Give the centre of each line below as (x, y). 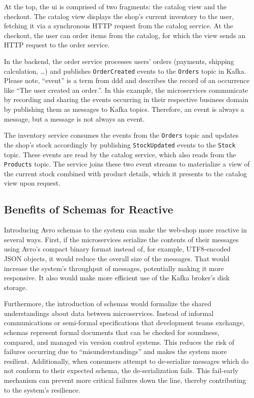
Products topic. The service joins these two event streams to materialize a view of (127, 164)
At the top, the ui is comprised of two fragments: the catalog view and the (116, 6)
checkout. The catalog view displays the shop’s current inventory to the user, (119, 16)
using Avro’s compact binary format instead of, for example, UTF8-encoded (117, 249)
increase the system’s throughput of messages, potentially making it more (114, 268)
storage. (16, 287)
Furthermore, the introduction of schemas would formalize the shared (108, 304)
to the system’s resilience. (42, 389)
